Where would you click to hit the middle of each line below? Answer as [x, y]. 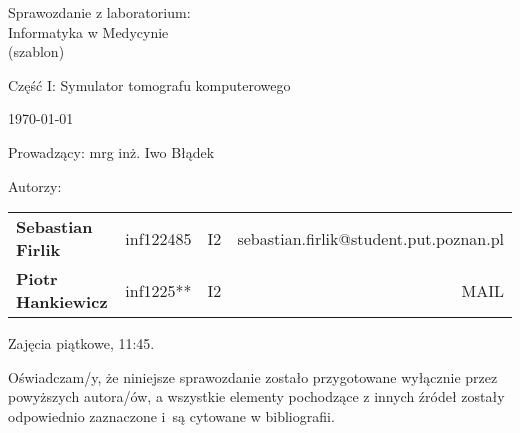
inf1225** [158, 290]
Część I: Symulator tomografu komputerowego [149, 84]
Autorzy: [35, 185]
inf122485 [158, 238]
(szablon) [36, 51]
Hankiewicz [62, 302]
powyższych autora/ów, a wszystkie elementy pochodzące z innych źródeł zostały [256, 396]
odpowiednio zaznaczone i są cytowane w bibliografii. [171, 415]
